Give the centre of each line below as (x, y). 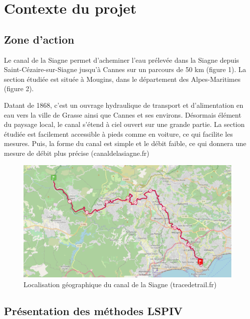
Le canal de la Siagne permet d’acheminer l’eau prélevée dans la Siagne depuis (122, 60)
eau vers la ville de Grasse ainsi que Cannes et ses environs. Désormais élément (123, 114)
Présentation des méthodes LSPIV (93, 310)
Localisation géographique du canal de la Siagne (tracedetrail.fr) (120, 284)
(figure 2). (19, 88)
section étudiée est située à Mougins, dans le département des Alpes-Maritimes (122, 79)
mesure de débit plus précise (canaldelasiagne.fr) (77, 153)
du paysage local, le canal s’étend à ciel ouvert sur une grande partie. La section (125, 124)
